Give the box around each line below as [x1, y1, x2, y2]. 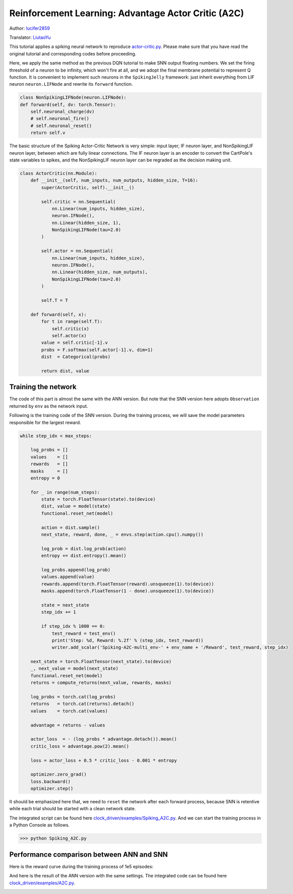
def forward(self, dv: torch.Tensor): [20, 101, 116, 107]
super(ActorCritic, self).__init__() [41, 185, 135, 190]
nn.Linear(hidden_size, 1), [51, 220, 121, 225]
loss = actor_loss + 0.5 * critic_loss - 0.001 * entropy [30, 757, 177, 763]
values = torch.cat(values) [30, 708, 108, 713]
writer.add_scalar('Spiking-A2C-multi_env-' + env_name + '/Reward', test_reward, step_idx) [51, 644, 288, 650]
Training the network [9, 383, 77, 391]
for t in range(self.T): [41, 319, 103, 325]
